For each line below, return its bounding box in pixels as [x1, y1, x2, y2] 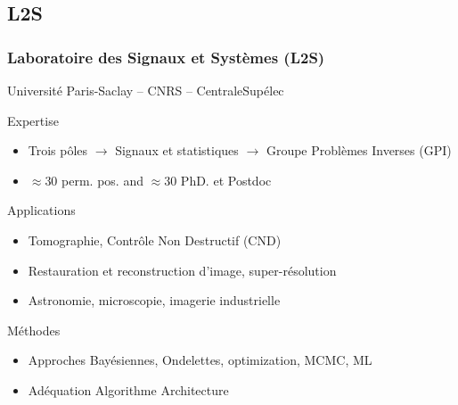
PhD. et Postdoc [180, 170, 272, 189]
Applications [7, 201, 76, 219]
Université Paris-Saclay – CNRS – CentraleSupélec [7, 81, 284, 99]
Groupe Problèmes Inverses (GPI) [266, 141, 452, 160]
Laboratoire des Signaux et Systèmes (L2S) [7, 45, 325, 68]
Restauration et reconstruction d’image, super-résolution [28, 260, 337, 279]
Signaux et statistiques [115, 141, 239, 160]
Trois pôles [28, 141, 88, 160]
